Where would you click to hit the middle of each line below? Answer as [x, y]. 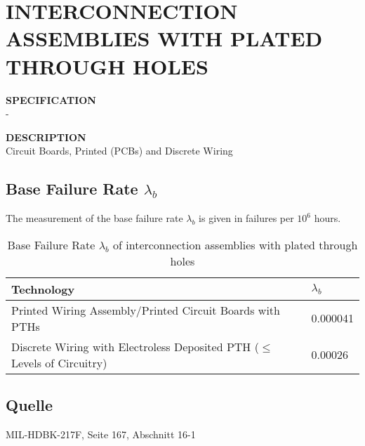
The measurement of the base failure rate [94, 218]
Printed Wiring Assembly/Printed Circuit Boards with [146, 310]
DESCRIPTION [46, 137]
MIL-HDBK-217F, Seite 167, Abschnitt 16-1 [101, 434]
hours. [327, 218]
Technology [43, 289]
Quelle [29, 405]
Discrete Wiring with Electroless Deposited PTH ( [135, 346]
